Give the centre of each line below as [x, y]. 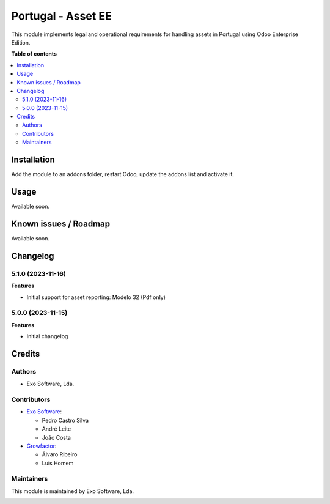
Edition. [21, 42]
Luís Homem [58, 463]
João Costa [57, 437]
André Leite [57, 429]
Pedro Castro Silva [65, 420]
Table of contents [34, 54]
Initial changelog [47, 336]
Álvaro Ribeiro [60, 454]
